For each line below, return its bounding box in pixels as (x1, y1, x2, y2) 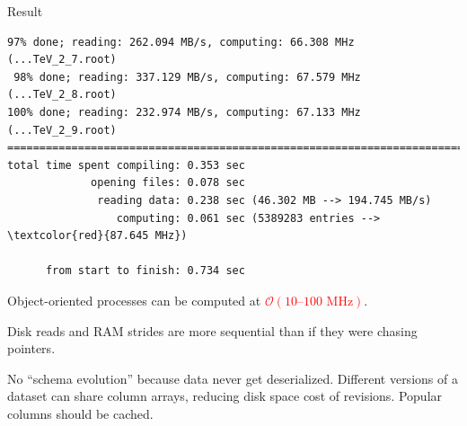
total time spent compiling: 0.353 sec (7, 158, 245, 172)
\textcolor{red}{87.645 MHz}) (7, 229, 188, 243)
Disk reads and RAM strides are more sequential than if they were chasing (7, 321, 418, 340)
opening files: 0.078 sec (91, 176, 245, 190)
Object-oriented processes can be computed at (7, 290, 261, 309)
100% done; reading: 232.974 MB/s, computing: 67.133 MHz (7, 105, 361, 119)
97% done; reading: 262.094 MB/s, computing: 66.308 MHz (7, 35, 355, 49)
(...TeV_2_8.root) (7, 88, 117, 102)
